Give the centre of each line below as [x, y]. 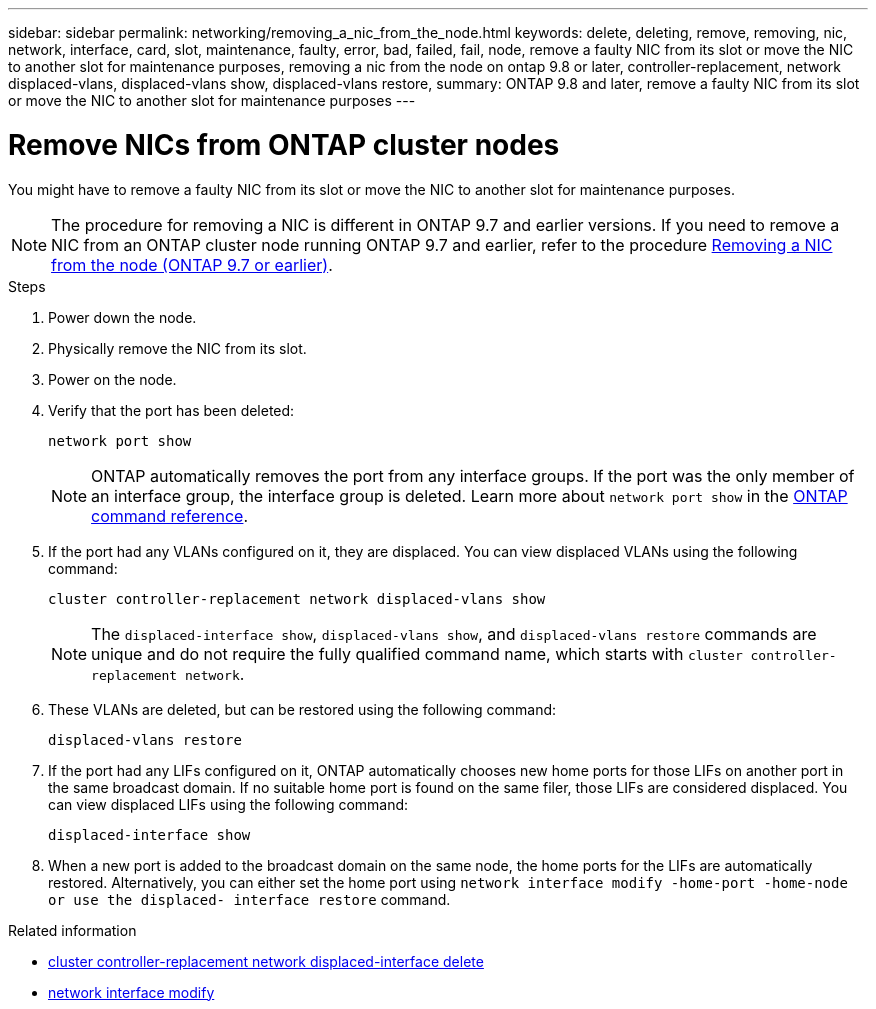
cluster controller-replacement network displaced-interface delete [266, 961]
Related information [72, 930]
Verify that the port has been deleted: [171, 410]
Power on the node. [112, 379]
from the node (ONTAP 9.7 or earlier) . [192, 264]
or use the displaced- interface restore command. [249, 899]
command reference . [170, 515]
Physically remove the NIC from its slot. [177, 348]
